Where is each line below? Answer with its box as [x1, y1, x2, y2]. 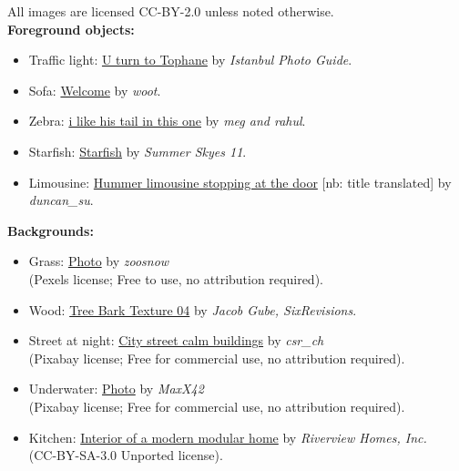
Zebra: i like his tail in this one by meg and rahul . [28, 111, 306, 130]
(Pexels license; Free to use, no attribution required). [28, 269, 323, 288]
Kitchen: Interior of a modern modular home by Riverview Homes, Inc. [28, 427, 427, 446]
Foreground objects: [7, 19, 135, 38]
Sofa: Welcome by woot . [28, 80, 161, 99]
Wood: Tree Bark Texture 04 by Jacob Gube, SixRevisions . [28, 300, 357, 319]
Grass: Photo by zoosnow [28, 251, 169, 271]
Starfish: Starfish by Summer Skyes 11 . [28, 141, 247, 160]
